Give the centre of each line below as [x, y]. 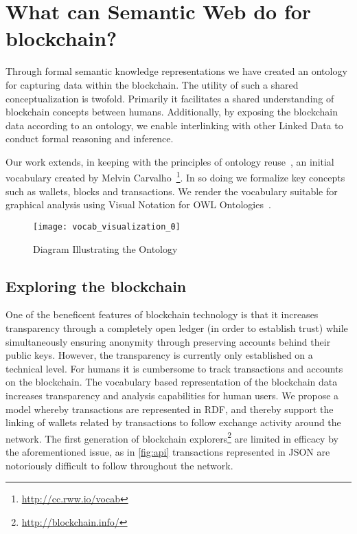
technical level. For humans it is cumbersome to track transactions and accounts [174, 368]
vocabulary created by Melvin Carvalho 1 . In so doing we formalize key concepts [175, 177]
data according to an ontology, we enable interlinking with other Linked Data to [174, 125]
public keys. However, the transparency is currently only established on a [159, 355]
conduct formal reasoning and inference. [90, 138]
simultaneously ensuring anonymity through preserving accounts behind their [168, 341]
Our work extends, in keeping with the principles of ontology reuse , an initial [170, 161]
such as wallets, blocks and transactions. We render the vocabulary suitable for [172, 191]
